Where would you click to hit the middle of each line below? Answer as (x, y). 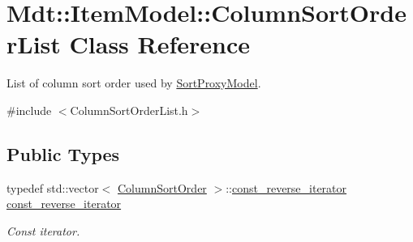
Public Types (63, 153)
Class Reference (160, 44)
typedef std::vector (53, 187)
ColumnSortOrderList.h (129, 110)
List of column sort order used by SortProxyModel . (134, 83)
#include (29, 110)
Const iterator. (43, 230)
